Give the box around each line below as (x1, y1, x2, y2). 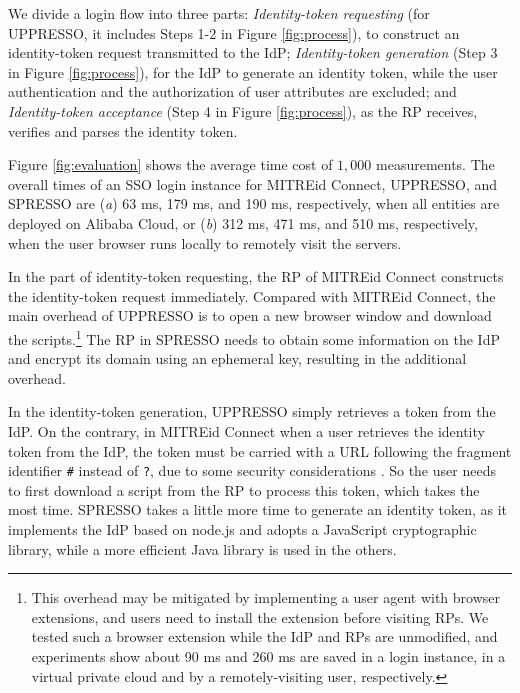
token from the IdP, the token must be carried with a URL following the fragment (8, 440, 512, 461)
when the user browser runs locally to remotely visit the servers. (8, 232, 402, 253)
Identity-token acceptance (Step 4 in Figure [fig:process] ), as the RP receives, (8, 100, 478, 121)
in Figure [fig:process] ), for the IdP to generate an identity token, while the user (8, 61, 498, 82)
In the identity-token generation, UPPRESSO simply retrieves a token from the (8, 401, 496, 422)
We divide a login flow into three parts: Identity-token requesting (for (8, 3, 430, 23)
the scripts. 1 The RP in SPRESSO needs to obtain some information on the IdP (8, 325, 500, 349)
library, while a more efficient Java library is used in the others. (8, 538, 397, 559)
